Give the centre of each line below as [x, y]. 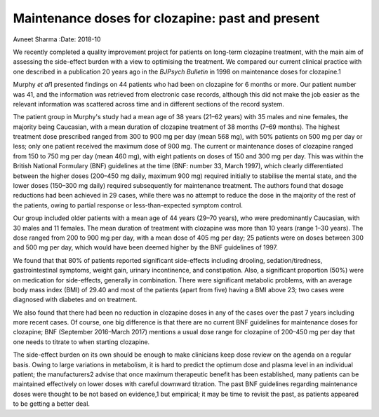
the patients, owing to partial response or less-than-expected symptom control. [128, 205]
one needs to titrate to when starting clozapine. [81, 342]
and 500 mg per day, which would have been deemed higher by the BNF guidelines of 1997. [146, 247]
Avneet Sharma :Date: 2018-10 [57, 39]
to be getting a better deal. [52, 404]
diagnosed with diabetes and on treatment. [75, 300]
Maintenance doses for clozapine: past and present [166, 18]
